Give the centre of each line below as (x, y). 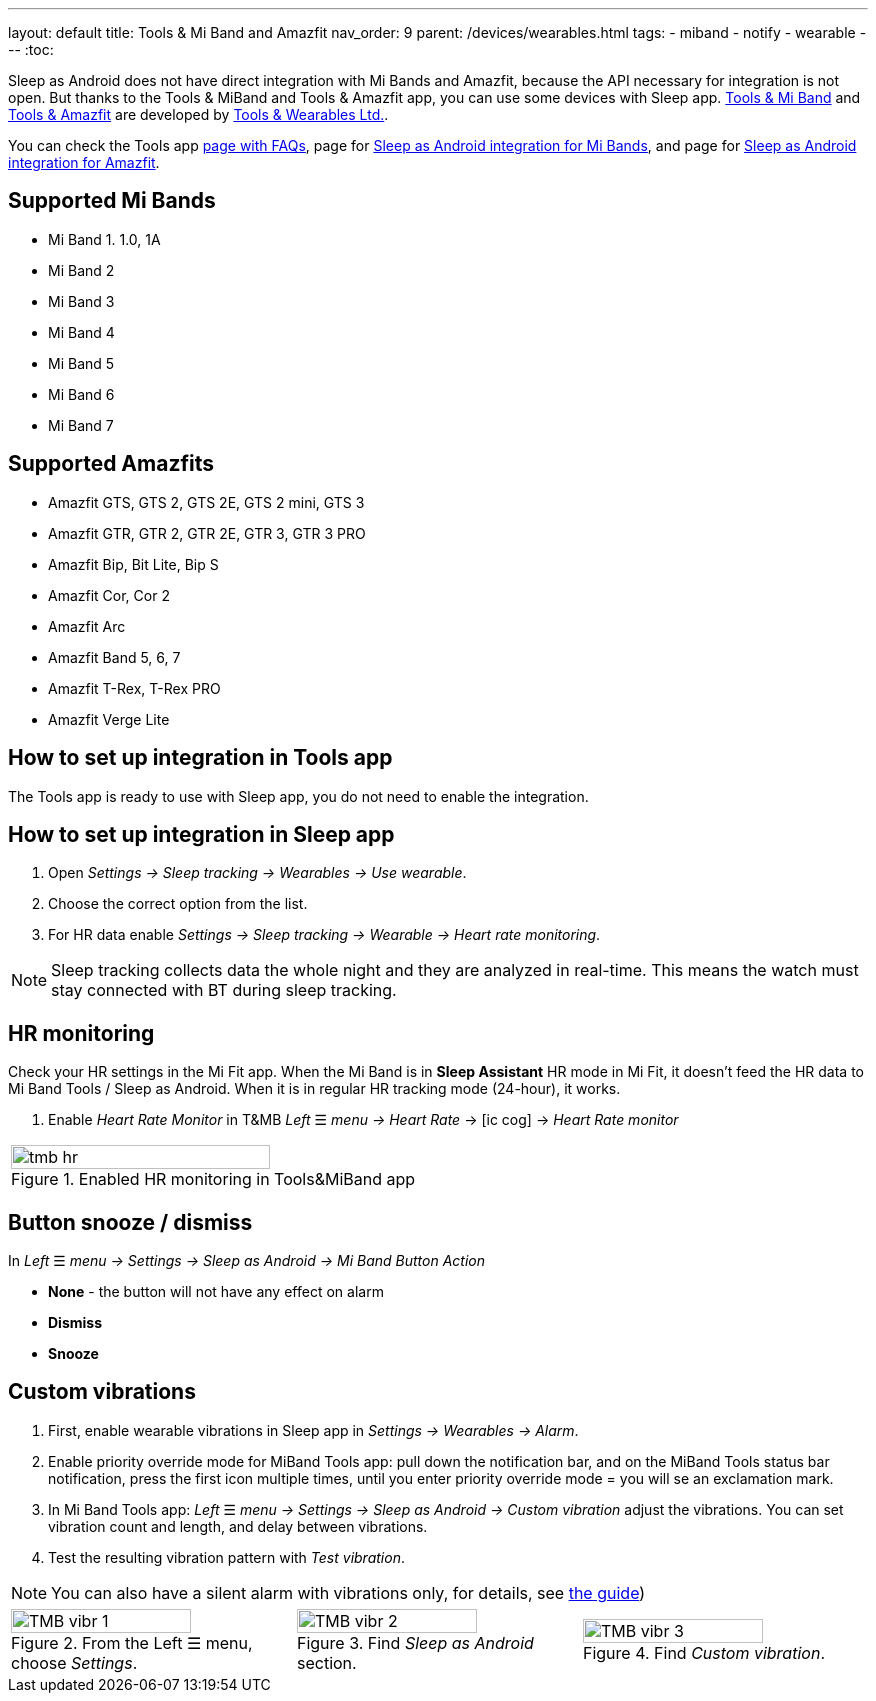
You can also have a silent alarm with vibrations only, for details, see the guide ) (348, 1592)
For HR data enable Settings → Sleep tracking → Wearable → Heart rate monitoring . (324, 935)
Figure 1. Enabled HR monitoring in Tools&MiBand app (213, 1179)
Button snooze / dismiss (130, 1222)
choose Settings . (74, 1662)
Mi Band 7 (81, 425)
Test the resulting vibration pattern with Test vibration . (226, 1557)
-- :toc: (31, 49)
